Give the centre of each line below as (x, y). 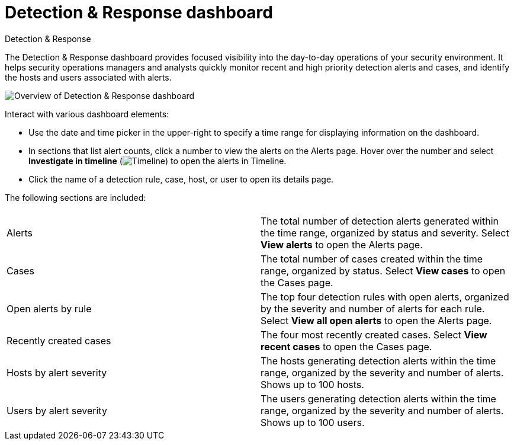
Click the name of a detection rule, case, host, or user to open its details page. (181, 179)
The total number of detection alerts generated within (380, 221)
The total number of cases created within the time (372, 259)
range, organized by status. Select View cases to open (383, 270)
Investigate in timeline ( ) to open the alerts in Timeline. (158, 161)
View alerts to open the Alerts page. (342, 244)
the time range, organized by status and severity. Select (385, 233)
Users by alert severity (57, 410)
